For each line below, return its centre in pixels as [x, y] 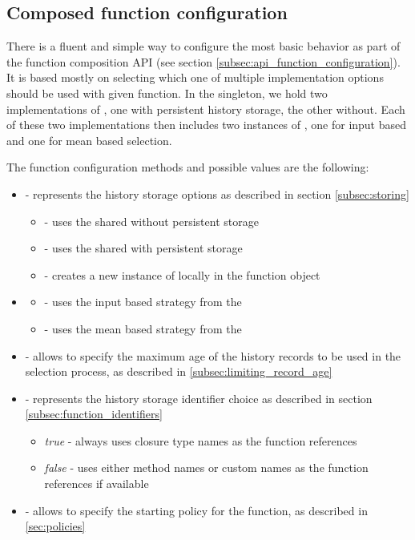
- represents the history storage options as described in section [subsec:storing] [217, 193]
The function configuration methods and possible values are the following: [188, 167]
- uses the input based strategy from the [143, 302]
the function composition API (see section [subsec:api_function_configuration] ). [203, 61]
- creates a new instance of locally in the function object [182, 274]
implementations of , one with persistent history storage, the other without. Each [206, 109]
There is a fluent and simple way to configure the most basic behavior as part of [203, 46]
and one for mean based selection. [89, 140]
